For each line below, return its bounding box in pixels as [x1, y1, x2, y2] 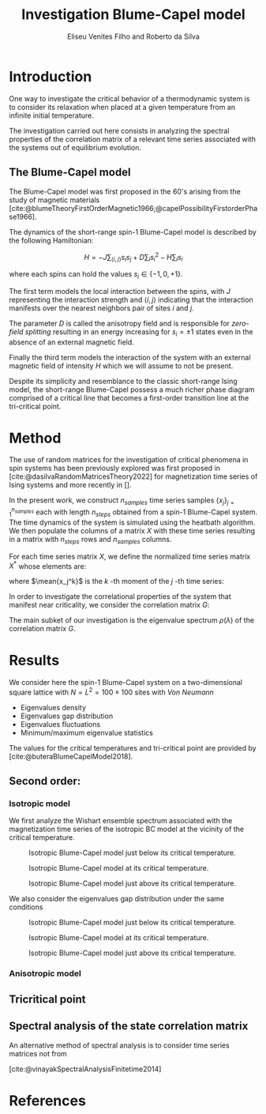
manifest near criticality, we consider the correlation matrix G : [9, 600, 210, 610]
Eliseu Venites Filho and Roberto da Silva [66, 32, 200, 41]
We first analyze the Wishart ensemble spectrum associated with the [9, 816, 233, 826]
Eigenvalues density [20, 702, 86, 712]
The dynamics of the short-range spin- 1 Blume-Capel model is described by [9, 227, 257, 236]
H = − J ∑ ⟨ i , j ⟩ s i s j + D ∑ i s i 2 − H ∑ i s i [84, 250, 183, 263]
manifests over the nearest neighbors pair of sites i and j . [9, 303, 194, 313]
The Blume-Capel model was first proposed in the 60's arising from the [9, 186, 242, 196]
